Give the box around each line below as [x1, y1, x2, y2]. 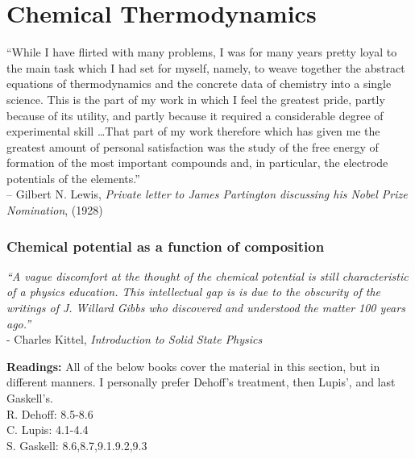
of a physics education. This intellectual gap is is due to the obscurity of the [6, 283, 380, 300]
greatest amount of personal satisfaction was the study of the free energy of [6, 138, 379, 155]
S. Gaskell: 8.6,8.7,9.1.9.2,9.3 [6, 436, 147, 453]
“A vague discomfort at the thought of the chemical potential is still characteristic [6, 267, 409, 284]
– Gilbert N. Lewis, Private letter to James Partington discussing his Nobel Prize [6, 186, 408, 202]
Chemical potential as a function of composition [6, 236, 325, 256]
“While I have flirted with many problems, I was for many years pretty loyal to [6, 44, 397, 61]
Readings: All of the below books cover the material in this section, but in [6, 357, 380, 374]
